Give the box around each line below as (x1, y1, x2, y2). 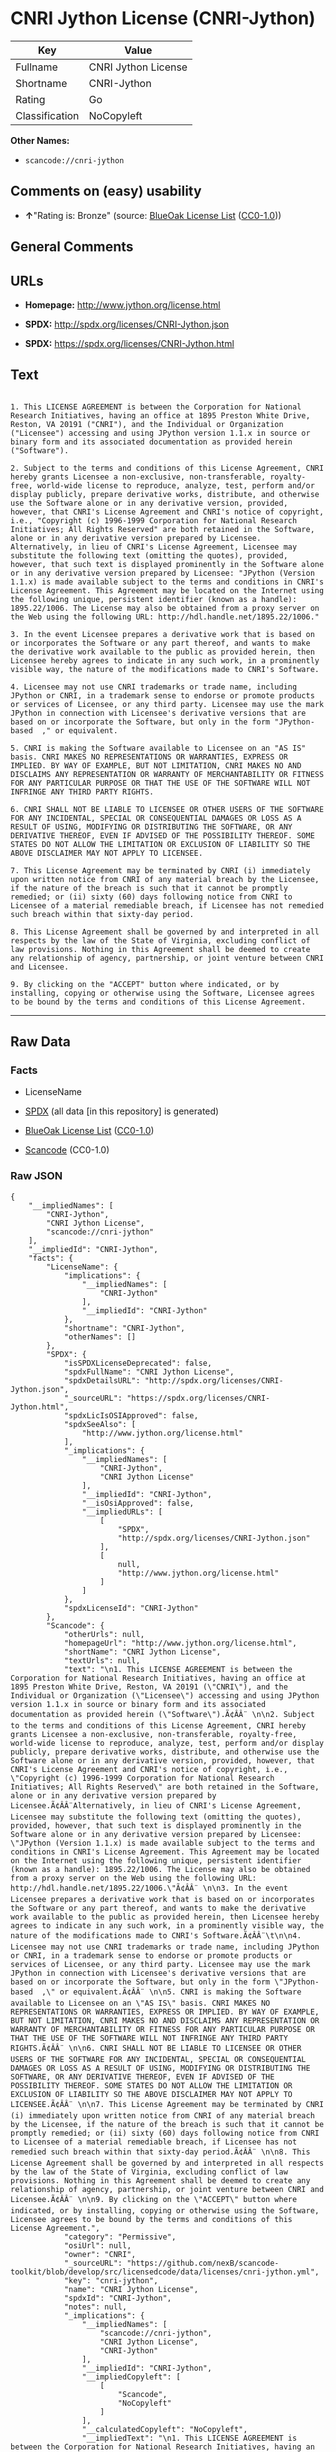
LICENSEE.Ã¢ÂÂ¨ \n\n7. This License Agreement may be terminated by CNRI (10, 2099, 325, 2109)
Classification (15, 108, 80, 122)
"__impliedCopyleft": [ (81, 2372, 182, 2382)
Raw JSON (10, 1169, 63, 1183)
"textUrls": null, (63, 1655, 141, 1666)
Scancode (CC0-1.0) (24, 1144, 110, 1156)
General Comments (10, 238, 134, 256)
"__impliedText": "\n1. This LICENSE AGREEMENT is (81, 2433, 298, 2443)
